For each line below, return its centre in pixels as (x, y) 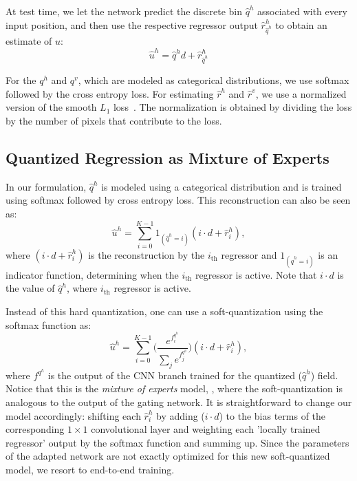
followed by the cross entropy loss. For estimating (110, 93)
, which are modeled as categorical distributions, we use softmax (214, 80)
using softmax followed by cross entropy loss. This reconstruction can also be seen (178, 200)
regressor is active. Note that (256, 274)
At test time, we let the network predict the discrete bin (124, 11)
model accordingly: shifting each (73, 415)
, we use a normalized (301, 93)
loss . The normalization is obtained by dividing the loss (232, 107)
